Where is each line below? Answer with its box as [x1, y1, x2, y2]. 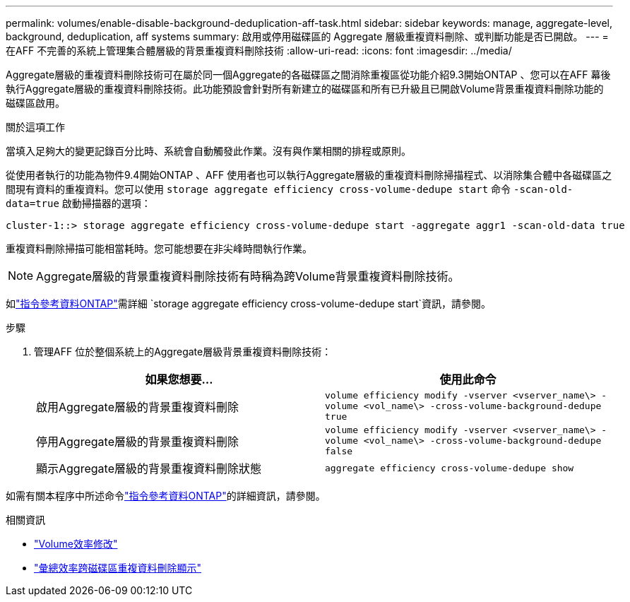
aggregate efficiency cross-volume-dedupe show [325, 462, 574, 473]
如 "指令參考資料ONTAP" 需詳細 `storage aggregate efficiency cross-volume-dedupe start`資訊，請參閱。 [6, 297, 492, 309]
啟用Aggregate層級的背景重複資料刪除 [36, 399, 239, 414]
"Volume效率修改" [34, 538, 118, 550]
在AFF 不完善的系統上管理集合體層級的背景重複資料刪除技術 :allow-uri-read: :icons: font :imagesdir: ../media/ [6, 45, 512, 57]
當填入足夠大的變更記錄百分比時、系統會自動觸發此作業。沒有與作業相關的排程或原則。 [6, 145, 411, 157]
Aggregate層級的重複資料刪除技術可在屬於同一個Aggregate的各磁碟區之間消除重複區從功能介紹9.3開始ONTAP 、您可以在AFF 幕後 [6, 69, 611, 81]
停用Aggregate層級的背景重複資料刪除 [36, 434, 239, 449]
